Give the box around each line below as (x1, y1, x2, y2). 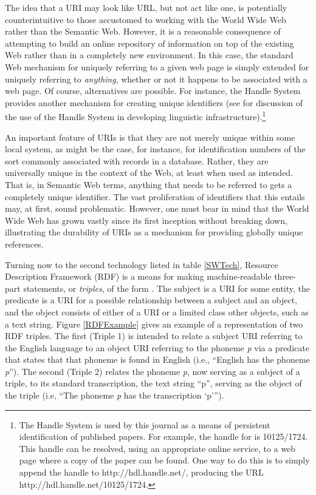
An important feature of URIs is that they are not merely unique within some (5, 130, 295, 143)
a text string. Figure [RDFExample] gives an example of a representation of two (5, 317, 303, 330)
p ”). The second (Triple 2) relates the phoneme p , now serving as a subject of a (5, 365, 300, 377)
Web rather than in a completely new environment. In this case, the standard (5, 49, 294, 61)
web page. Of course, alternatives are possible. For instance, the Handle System (5, 84, 301, 97)
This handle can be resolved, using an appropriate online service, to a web (19, 442, 296, 454)
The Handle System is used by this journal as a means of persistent (19, 418, 270, 431)
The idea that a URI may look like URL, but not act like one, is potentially (5, 1, 287, 13)
